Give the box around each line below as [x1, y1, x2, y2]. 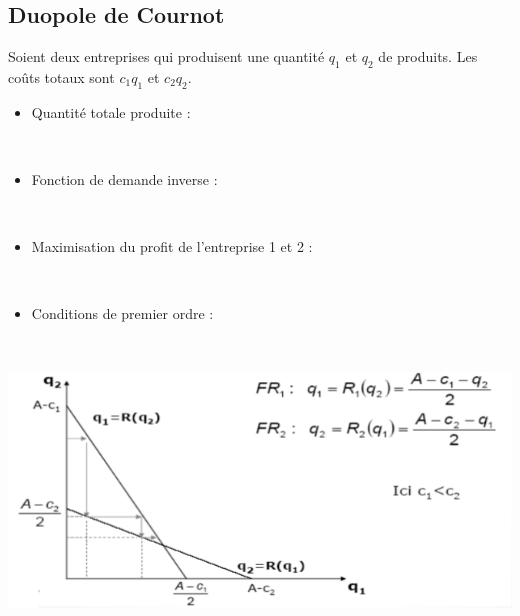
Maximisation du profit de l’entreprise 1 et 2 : [31, 236, 313, 257]
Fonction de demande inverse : [31, 168, 218, 189]
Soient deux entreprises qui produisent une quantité [8, 46, 325, 67]
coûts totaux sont [8, 67, 115, 87]
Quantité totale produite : [31, 101, 191, 122]
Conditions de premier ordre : [31, 303, 214, 324]
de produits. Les [378, 46, 478, 67]
